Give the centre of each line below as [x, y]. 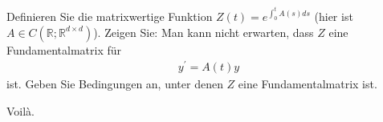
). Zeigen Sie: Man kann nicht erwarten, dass [204, 32]
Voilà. [21, 110]
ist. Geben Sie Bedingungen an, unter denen [115, 84]
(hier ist [334, 16]
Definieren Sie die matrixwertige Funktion [110, 16]
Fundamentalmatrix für [64, 49]
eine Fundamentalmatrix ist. [308, 84]
